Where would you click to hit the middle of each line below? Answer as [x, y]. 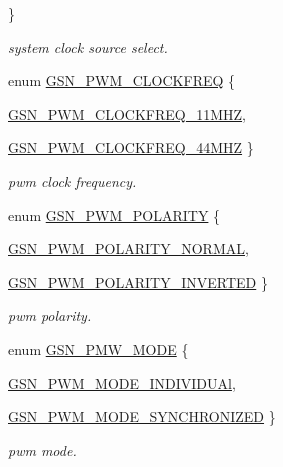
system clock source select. [88, 46]
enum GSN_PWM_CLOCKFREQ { [122, 80]
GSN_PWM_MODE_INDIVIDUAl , [122, 382]
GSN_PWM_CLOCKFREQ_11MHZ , [127, 113]
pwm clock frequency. [72, 180]
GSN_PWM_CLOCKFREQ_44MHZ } [131, 147]
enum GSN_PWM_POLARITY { [114, 214]
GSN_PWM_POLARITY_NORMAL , [128, 248]
